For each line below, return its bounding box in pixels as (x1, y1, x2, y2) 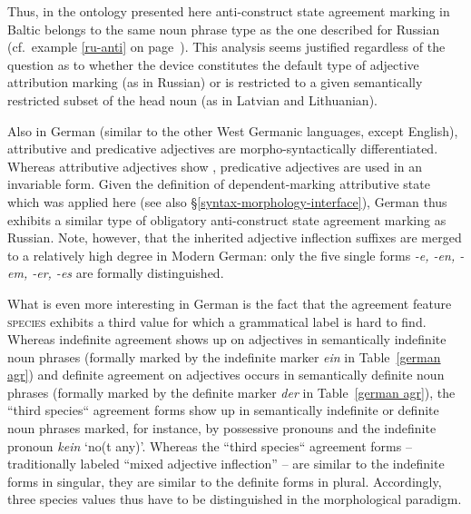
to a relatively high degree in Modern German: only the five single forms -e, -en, (7, 245, 456, 264)
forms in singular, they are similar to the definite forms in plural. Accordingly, (7, 471, 442, 490)
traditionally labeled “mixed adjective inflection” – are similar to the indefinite (7, 454, 445, 473)
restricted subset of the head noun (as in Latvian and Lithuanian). (7, 90, 378, 109)
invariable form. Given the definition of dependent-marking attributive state (7, 174, 430, 193)
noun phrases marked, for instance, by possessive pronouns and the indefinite (7, 419, 437, 438)
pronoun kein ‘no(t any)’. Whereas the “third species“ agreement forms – (7, 436, 412, 455)
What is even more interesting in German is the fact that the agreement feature (7, 293, 452, 312)
